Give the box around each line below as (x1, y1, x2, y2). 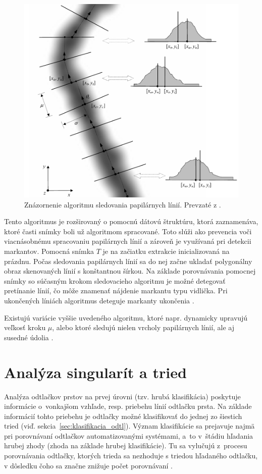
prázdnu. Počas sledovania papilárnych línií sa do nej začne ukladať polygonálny (4, 255, 252, 266)
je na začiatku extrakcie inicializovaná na (102, 246, 230, 256)
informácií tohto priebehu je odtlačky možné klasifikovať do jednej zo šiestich (4, 410, 242, 421)
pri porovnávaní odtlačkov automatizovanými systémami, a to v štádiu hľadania (4, 430, 253, 441)
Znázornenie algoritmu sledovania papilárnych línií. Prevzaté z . (24, 199, 221, 209)
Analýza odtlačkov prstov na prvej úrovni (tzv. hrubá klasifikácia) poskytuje (4, 391, 241, 401)
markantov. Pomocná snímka (4, 246, 94, 256)
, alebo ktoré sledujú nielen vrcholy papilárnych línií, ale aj (52, 322, 235, 333)
